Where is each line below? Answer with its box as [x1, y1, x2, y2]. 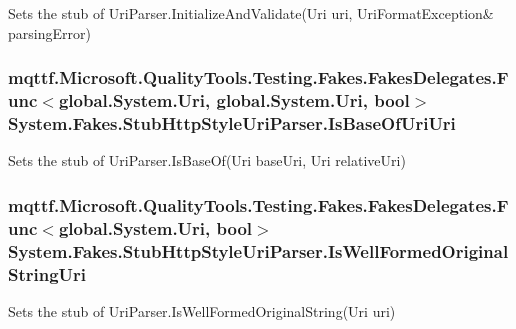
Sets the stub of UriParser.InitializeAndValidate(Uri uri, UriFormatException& [8, 3, 494, 23]
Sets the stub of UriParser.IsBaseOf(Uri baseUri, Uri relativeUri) [8, 150, 406, 171]
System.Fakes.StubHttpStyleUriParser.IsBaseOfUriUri [8, 110, 456, 135]
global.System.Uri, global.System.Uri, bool [58, 88, 410, 113]
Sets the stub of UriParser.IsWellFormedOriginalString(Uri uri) [8, 300, 396, 321]
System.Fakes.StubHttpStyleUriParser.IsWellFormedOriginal [8, 238, 509, 263]
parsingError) [8, 22, 91, 43]
